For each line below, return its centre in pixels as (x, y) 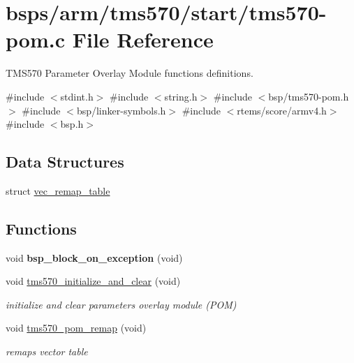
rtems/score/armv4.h (282, 110)
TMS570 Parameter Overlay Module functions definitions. (130, 73)
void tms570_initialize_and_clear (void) (93, 281)
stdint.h (77, 96)
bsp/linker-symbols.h (121, 110)
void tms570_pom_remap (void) (76, 328)
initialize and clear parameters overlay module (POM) (121, 304)
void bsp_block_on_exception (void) (94, 257)
